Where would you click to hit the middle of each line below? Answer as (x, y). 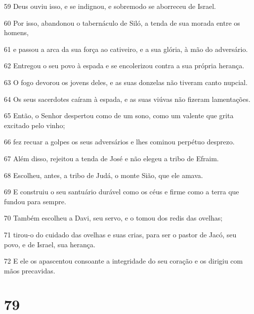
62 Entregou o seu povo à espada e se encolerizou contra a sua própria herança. (124, 66)
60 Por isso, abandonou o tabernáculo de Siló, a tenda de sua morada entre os (122, 22)
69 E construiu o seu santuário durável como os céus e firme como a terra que (122, 192)
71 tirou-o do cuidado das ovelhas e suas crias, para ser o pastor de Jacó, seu (120, 234)
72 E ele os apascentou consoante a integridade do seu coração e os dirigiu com (124, 261)
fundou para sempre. (35, 201)
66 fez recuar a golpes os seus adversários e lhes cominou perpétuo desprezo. (119, 142)
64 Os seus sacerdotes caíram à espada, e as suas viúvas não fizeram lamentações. (127, 99)
